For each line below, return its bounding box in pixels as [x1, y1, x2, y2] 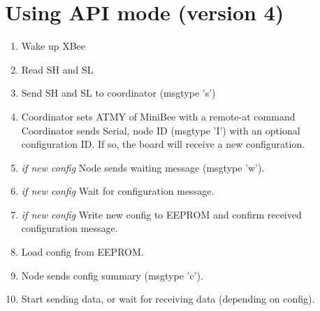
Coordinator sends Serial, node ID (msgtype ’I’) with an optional [21, 123, 300, 137]
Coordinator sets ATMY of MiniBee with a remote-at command [21, 109, 296, 123]
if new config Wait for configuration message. [21, 184, 214, 198]
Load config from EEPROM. [21, 244, 144, 259]
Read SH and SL [21, 62, 94, 76]
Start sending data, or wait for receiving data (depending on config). [21, 291, 315, 306]
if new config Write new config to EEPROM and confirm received [21, 207, 302, 221]
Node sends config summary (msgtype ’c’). [21, 268, 203, 282]
